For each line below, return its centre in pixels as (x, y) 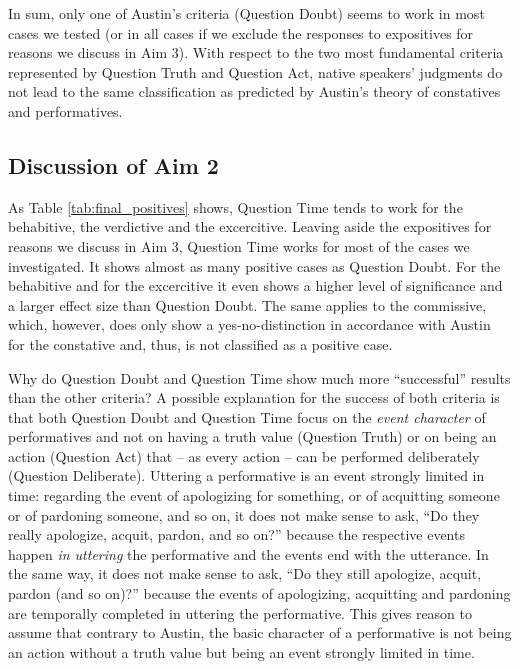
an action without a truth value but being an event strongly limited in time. (241, 651)
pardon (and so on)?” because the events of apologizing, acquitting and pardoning (259, 593)
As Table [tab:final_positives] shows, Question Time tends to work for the (235, 206)
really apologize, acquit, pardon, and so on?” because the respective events (236, 534)
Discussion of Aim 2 (113, 164)
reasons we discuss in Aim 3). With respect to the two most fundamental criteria (256, 52)
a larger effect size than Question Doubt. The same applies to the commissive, (247, 304)
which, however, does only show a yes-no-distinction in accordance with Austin (249, 324)
